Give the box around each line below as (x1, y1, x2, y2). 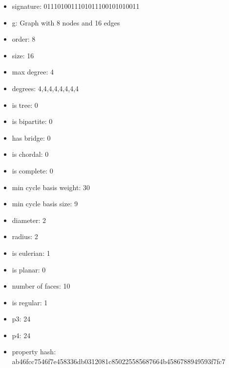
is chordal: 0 (12, 149, 49, 159)
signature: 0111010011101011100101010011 (12, 1, 140, 11)
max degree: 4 (12, 67, 54, 77)
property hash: (12, 346, 56, 357)
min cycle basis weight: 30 (12, 182, 90, 192)
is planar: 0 (12, 264, 46, 274)
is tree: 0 (12, 99, 38, 110)
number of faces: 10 (12, 281, 70, 291)
